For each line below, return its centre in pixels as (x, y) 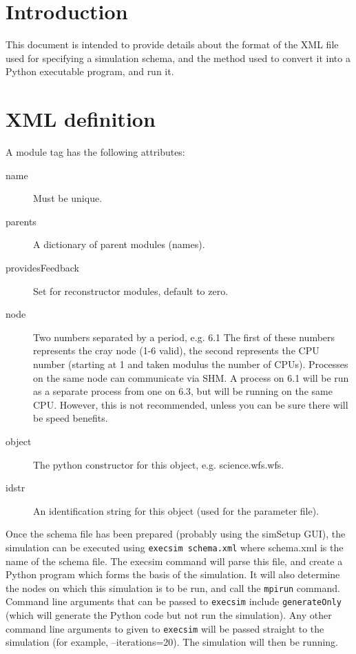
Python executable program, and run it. (90, 71)
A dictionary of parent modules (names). (119, 244)
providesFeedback (42, 267)
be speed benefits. (71, 418)
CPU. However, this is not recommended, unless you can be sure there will (191, 404)
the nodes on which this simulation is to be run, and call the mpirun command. (173, 587)
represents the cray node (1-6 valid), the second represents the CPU (176, 350)
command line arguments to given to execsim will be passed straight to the (165, 628)
